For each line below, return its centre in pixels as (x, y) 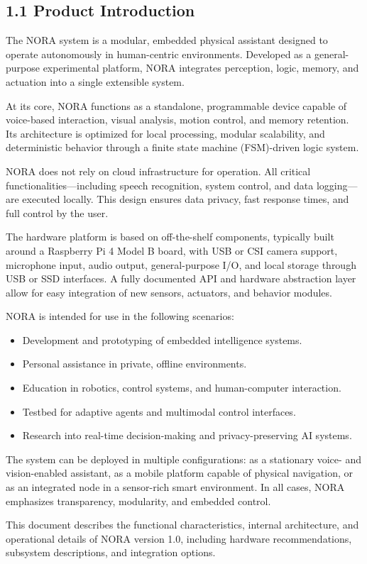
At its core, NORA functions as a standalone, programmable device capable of (176, 105)
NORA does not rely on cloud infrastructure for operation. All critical (158, 171)
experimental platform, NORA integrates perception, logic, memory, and (201, 68)
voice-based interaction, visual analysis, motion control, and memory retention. (177, 120)
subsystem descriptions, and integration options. (111, 552)
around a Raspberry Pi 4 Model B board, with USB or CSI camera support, (172, 250)
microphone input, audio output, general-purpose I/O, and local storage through (181, 264)
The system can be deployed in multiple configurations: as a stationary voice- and (183, 459)
